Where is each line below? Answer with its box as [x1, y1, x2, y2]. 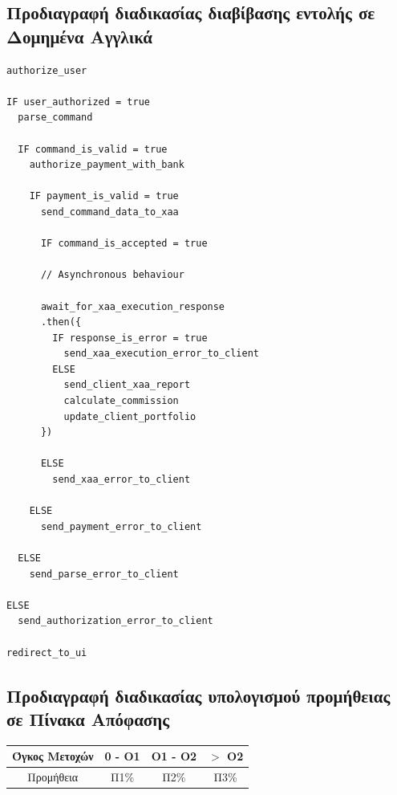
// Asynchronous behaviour [40, 269, 184, 281]
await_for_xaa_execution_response [40, 300, 225, 312]
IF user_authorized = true [6, 96, 150, 108]
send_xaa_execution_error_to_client [63, 348, 259, 360]
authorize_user [6, 64, 87, 76]
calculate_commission [63, 395, 179, 407]
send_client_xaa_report [63, 379, 191, 391]
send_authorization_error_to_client [18, 615, 213, 627]
